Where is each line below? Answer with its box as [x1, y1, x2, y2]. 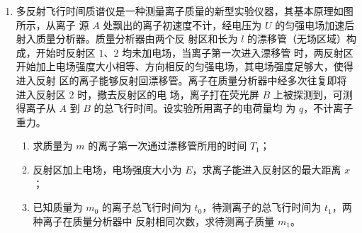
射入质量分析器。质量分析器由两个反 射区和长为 [16, 31, 238, 46]
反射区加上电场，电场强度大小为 [33, 161, 182, 176]
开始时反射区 [35, 45, 96, 59]
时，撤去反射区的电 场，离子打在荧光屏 [77, 86, 259, 101]
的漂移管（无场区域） [247, 31, 346, 46]
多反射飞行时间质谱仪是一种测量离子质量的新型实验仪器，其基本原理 [16, 4, 334, 18]
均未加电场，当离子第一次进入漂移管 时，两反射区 [122, 45, 353, 59]
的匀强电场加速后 [275, 17, 355, 32]
